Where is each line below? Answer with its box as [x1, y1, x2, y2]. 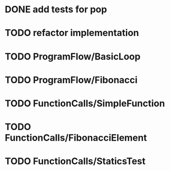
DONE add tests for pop [5, 4, 107, 15]
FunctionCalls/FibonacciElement [5, 132, 147, 144]
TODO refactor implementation [5, 27, 139, 39]
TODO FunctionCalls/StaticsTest [5, 156, 146, 167]
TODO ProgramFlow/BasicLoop [5, 50, 141, 62]
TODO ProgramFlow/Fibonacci [5, 74, 138, 86]
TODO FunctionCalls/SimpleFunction [5, 98, 165, 109]
